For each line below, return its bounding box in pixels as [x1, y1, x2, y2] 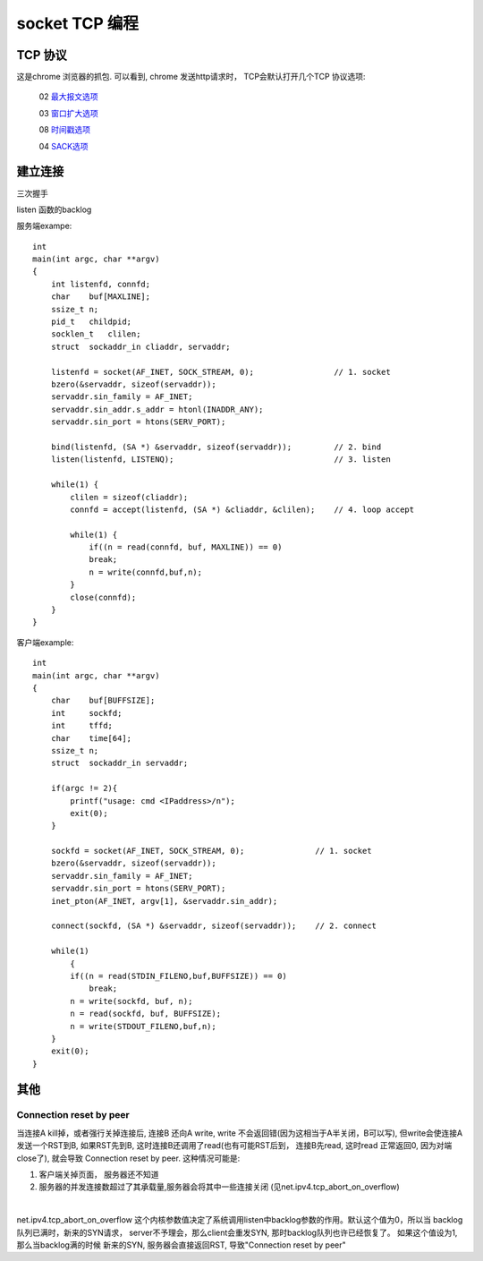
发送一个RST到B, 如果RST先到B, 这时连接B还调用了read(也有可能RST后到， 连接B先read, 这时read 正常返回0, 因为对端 [16, 1140, 453, 1151]
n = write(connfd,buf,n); [89, 567, 203, 577]
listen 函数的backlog [16, 204, 92, 215]
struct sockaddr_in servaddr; [50, 758, 189, 769]
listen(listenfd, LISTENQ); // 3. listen [50, 455, 391, 464]
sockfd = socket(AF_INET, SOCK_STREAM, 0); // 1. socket [50, 846, 372, 856]
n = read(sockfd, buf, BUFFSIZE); [70, 1009, 222, 1019]
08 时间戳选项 [38, 124, 91, 135]
